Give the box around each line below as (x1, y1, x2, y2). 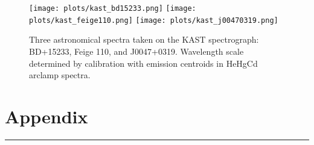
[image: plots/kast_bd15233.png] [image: (29, 4, 196, 13)
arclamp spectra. (29, 69, 91, 81)
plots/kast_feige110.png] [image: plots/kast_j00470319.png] (29, 16, 278, 25)
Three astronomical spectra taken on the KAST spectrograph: (29, 33, 259, 46)
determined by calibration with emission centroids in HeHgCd (29, 57, 258, 69)
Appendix (5, 103, 88, 128)
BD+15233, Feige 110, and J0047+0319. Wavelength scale (29, 45, 244, 57)
